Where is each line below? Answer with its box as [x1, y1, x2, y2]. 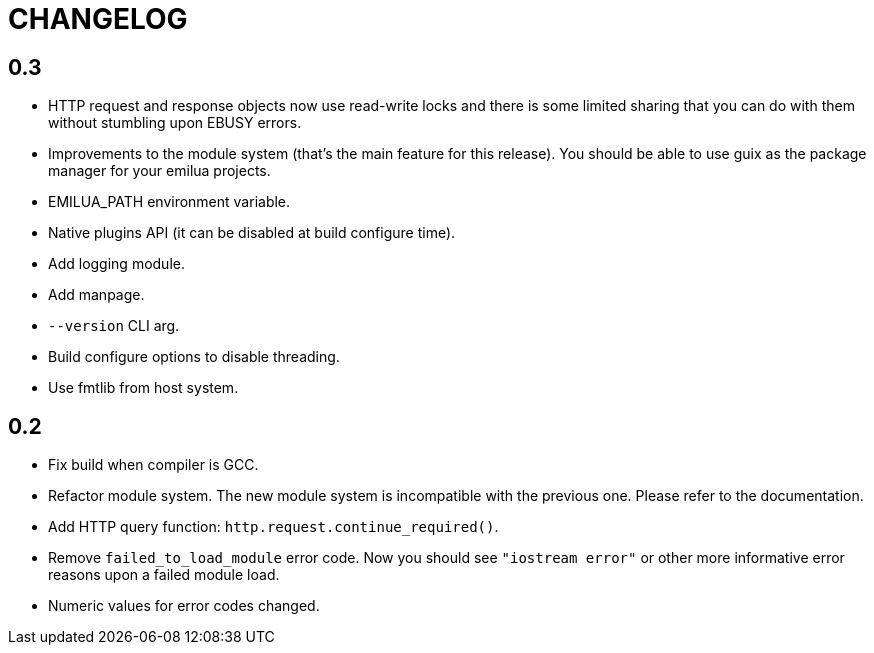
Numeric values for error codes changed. [48, 597, 320, 615]
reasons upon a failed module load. [48, 566, 280, 584]
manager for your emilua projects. [48, 162, 271, 180]
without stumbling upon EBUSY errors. [48, 114, 302, 132]
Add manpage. [48, 286, 145, 304]
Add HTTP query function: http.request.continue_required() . [48, 518, 499, 536]
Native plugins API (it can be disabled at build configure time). [48, 224, 456, 242]
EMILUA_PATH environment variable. [48, 193, 291, 211]
